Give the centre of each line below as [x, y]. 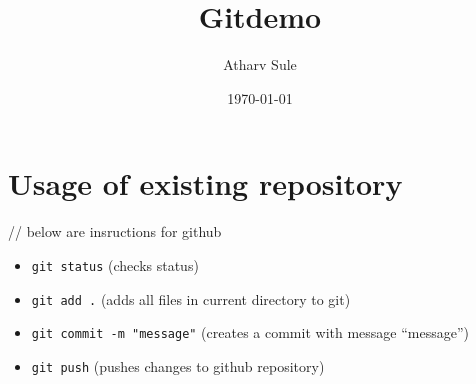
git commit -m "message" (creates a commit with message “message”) [250, 332]
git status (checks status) [115, 264]
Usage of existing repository [205, 183]
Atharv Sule [260, 64]
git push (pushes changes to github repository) [178, 365]
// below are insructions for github [115, 231]
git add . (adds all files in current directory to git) [191, 298]
